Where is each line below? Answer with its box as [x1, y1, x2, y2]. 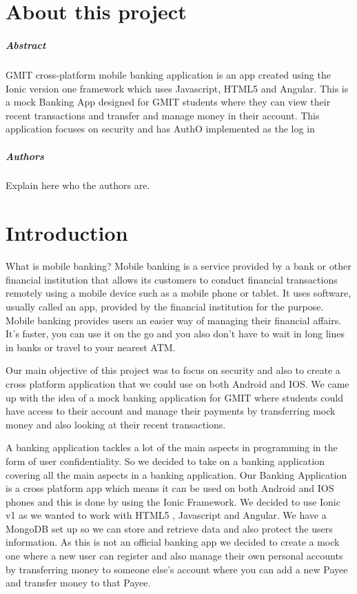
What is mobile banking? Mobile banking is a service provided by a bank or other [6, 259, 351, 273]
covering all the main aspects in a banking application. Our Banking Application [6, 467, 347, 482]
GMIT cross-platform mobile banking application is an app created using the [6, 67, 331, 81]
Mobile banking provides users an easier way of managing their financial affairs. [6, 313, 342, 327]
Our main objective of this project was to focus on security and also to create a [6, 363, 340, 377]
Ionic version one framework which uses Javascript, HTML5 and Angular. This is [6, 81, 349, 95]
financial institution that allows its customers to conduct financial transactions [6, 272, 338, 286]
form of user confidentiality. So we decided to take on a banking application [6, 453, 325, 468]
